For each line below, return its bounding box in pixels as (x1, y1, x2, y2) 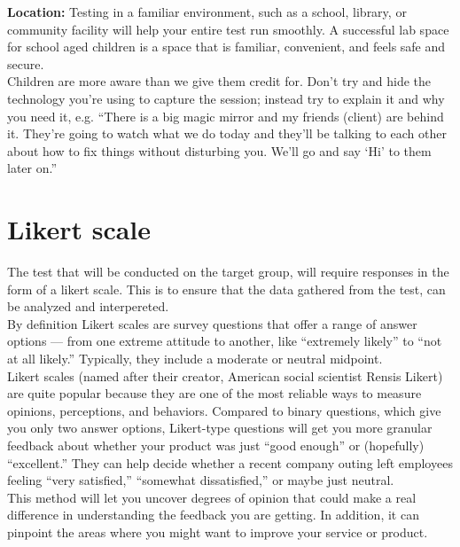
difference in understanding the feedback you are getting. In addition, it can (7, 505, 419, 524)
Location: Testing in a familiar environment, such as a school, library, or (7, 3, 407, 20)
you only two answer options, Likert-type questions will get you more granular (7, 418, 433, 437)
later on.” (7, 159, 58, 177)
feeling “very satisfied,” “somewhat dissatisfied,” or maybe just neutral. (7, 471, 394, 489)
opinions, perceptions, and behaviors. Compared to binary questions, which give (7, 401, 441, 419)
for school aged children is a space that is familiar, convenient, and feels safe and (7, 37, 446, 56)
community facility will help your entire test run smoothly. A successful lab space (7, 20, 449, 38)
